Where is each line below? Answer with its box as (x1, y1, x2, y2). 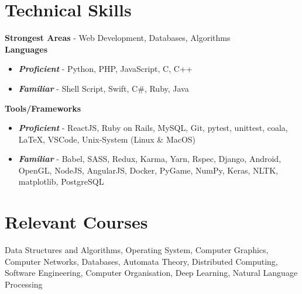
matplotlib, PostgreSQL (18, 175, 104, 188)
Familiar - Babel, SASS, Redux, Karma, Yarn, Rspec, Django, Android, (18, 153, 282, 165)
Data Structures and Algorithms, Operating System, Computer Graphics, (5, 244, 269, 256)
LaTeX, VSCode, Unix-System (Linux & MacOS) (18, 133, 196, 145)
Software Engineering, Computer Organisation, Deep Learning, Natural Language (5, 267, 298, 279)
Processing (5, 278, 43, 290)
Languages (5, 43, 48, 55)
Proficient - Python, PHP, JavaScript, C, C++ (18, 63, 193, 75)
